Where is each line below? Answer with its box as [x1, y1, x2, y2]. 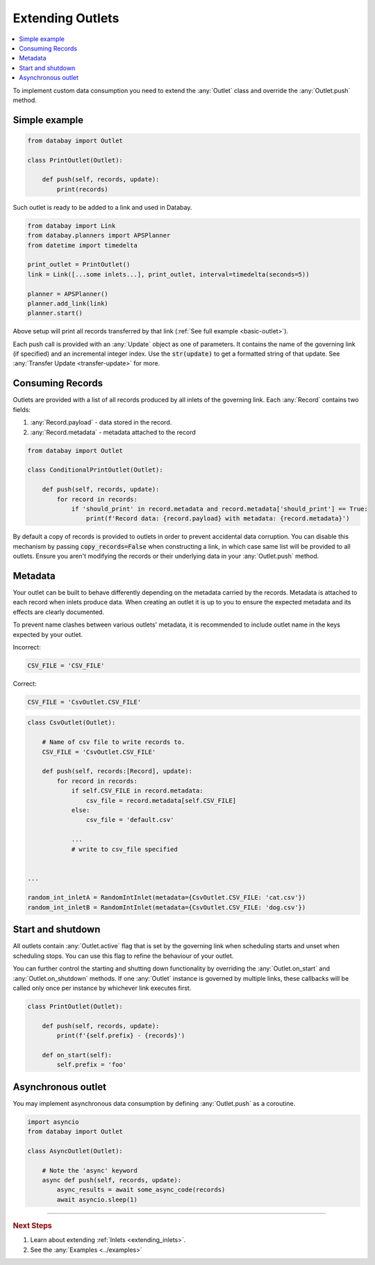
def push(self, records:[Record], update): [42, 768, 192, 775]
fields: [12, 405, 31, 413]
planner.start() [27, 309, 83, 317]
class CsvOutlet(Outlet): [27, 719, 116, 727]
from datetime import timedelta [27, 241, 138, 249]
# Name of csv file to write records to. [42, 738, 185, 746]
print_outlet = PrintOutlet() [27, 261, 131, 269]
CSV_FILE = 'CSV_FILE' [27, 661, 105, 670]
